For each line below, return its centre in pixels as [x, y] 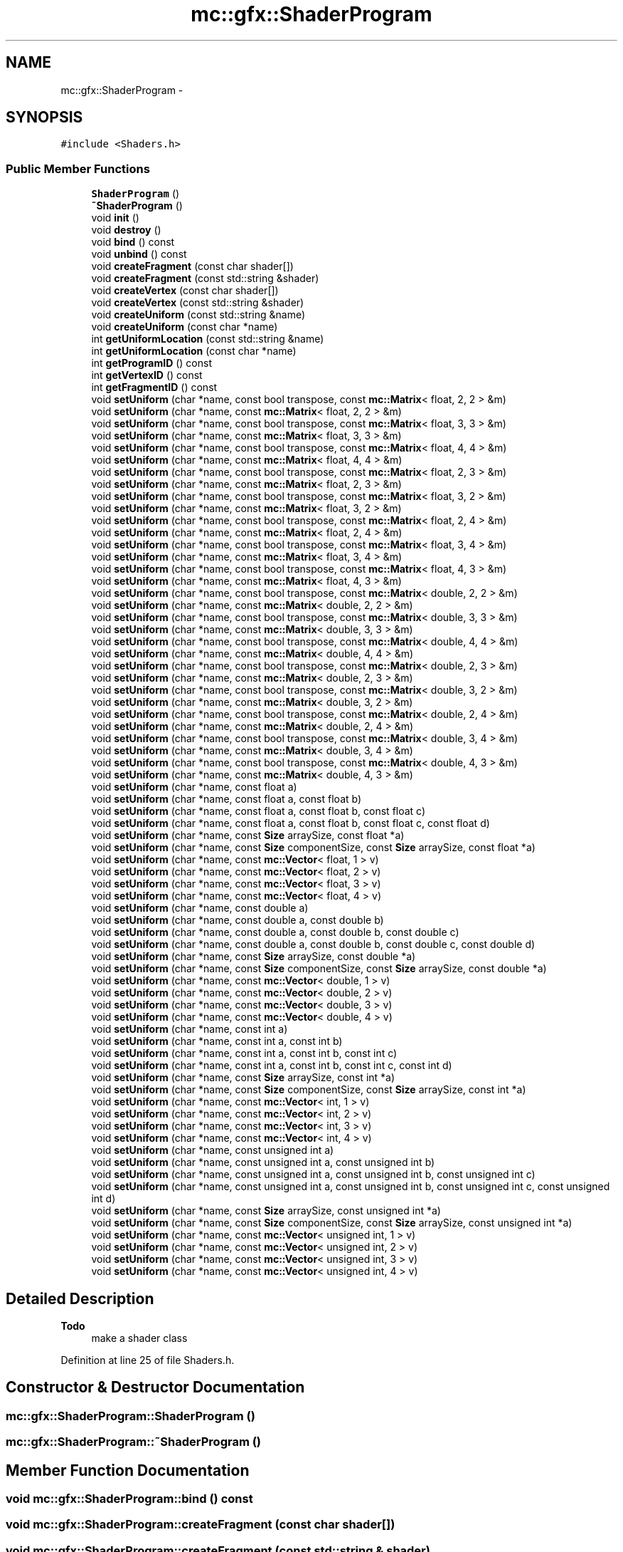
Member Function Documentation [128, 1470]
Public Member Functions [78, 168]
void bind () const [133, 242]
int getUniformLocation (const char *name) [194, 351]
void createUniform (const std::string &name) [198, 315]
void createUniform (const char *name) [185, 327]
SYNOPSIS [44, 118]
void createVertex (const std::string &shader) [198, 303]
